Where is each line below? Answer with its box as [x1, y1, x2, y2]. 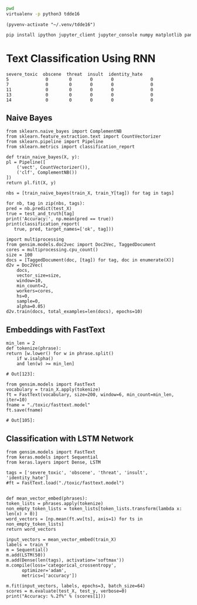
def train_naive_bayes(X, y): [6, 154, 80, 160]
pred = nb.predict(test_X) [6, 206, 72, 212]
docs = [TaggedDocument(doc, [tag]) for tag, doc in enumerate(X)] [6, 257, 175, 263]
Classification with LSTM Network [6, 433, 134, 444]
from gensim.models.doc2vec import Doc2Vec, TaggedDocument [6, 242, 157, 248]
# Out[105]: [6, 418, 35, 424]
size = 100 [6, 252, 33, 258]
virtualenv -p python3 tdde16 [6, 11, 80, 17]
